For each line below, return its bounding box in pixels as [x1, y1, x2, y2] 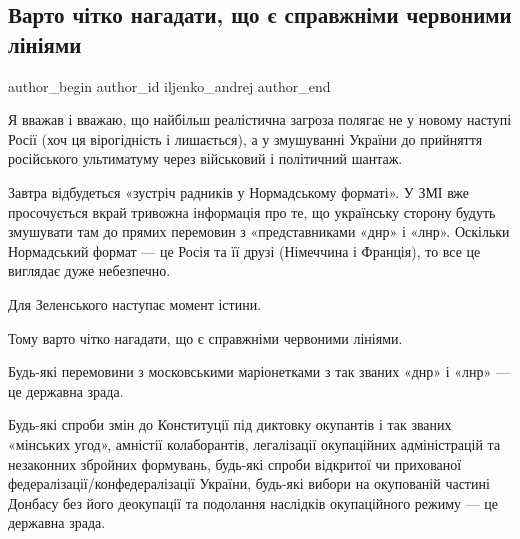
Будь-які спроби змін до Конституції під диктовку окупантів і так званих [8, 414, 452, 435]
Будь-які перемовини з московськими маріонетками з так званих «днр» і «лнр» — [8, 361, 511, 382]
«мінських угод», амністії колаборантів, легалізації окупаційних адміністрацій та [8, 433, 501, 454]
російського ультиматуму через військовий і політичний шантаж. [8, 148, 403, 169]
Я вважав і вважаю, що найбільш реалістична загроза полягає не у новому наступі [8, 109, 512, 130]
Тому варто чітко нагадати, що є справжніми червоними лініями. [8, 327, 403, 348]
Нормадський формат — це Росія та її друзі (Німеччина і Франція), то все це [8, 240, 481, 261]
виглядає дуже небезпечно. [8, 260, 171, 281]
